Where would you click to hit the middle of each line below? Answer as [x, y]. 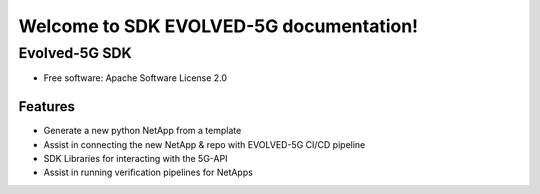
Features [46, 106]
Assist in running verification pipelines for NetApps [148, 172]
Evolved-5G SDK [75, 53]
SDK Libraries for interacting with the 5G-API [135, 159]
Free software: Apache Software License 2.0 [135, 78]
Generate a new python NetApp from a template [142, 131]
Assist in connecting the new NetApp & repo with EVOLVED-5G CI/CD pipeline [204, 144]
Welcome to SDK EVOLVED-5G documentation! [218, 26]
